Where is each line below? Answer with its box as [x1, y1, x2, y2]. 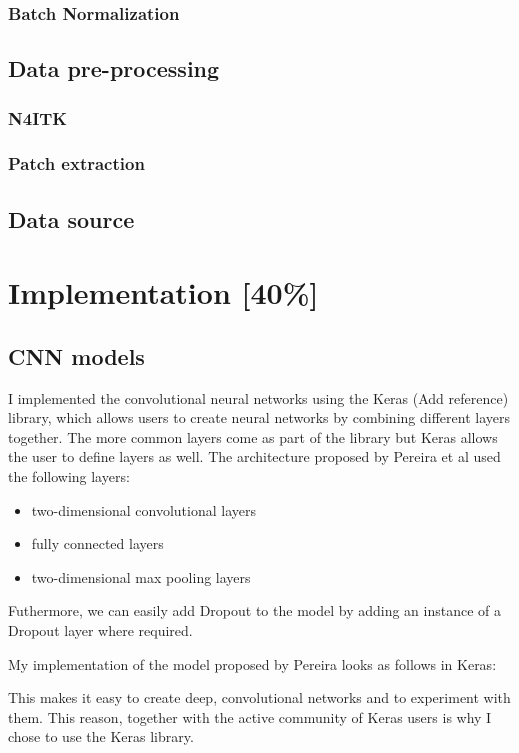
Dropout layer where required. [8, 620, 193, 641]
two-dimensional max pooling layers [31, 566, 251, 587]
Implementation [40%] [8, 272, 319, 313]
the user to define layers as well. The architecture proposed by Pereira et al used [8, 446, 501, 467]
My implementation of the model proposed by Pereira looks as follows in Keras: [8, 653, 497, 674]
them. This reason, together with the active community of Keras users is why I [8, 706, 492, 727]
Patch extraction [8, 151, 145, 176]
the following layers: [8, 466, 130, 487]
